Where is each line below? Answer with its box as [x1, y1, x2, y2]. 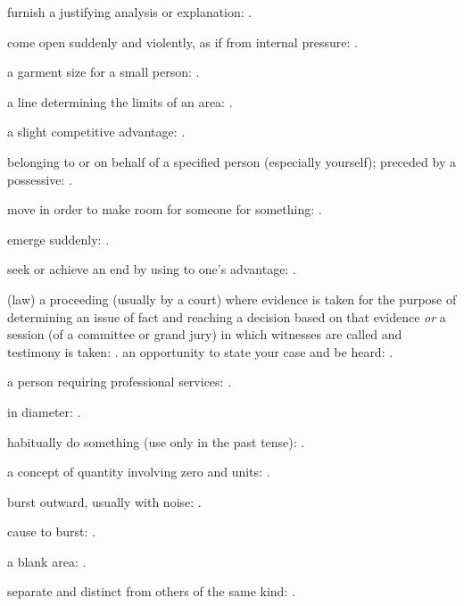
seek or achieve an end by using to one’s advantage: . [7, 260, 296, 278]
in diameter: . [7, 402, 81, 420]
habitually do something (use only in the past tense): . [7, 432, 305, 451]
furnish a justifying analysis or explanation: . [7, 3, 253, 21]
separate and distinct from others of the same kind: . [7, 582, 295, 601]
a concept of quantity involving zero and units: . [7, 462, 270, 481]
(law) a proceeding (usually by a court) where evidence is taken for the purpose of [7, 289, 457, 308]
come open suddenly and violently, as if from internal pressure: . [7, 32, 358, 51]
